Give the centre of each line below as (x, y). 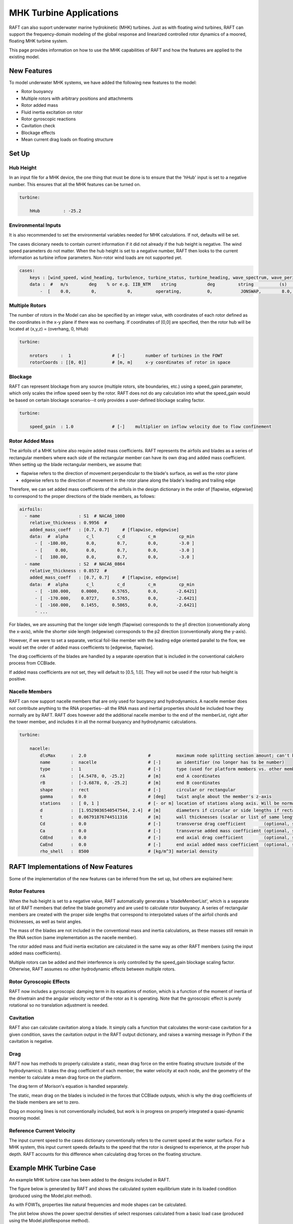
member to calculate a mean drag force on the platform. (65, 1077)
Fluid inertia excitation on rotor (52, 112)
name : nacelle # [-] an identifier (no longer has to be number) (162, 762)
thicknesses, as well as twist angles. (46, 921)
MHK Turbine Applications (64, 13)
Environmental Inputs (35, 225)
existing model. (24, 57)
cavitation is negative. (31, 1041)
